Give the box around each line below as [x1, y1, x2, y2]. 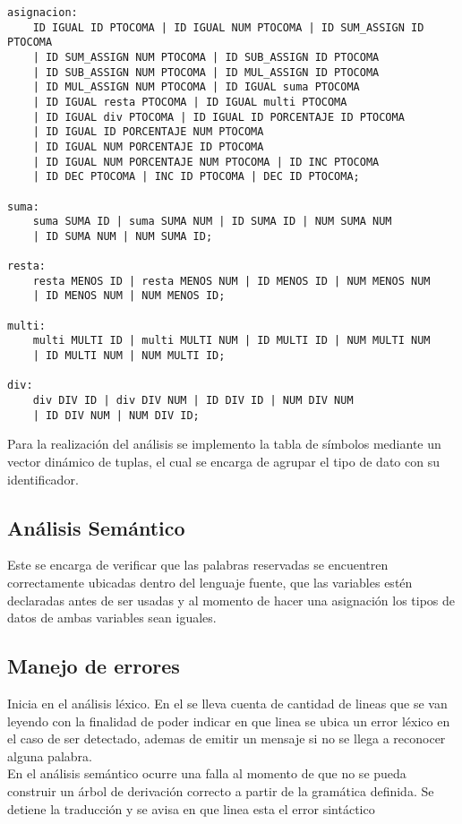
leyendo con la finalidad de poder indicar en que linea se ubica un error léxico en [7, 711, 450, 730]
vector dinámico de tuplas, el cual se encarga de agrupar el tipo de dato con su [7, 451, 440, 470]
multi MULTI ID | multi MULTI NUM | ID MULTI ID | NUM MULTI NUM [32, 334, 431, 348]
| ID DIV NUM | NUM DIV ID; [32, 408, 200, 422]
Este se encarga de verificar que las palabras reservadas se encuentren [7, 555, 389, 574]
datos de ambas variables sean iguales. [7, 608, 217, 627]
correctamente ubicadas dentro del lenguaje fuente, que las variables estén [7, 572, 413, 591]
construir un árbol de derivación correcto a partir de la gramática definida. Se [7, 781, 434, 800]
